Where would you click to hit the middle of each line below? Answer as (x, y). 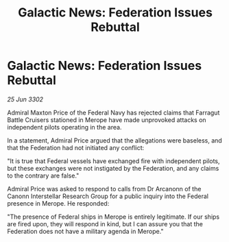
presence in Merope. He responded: (58, 203)
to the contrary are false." (43, 176)
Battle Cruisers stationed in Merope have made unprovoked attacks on (107, 120)
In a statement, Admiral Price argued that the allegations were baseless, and (115, 140)
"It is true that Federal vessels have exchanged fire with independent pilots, (114, 161)
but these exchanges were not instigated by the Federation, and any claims (113, 168)
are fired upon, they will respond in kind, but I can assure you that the (105, 223)
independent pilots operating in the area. (64, 127)
